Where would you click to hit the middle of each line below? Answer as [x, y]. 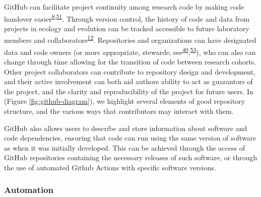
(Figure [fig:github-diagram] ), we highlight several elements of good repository [125, 101]
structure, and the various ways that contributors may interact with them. [119, 111]
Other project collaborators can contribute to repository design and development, [130, 71]
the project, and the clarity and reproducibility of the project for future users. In [129, 91]
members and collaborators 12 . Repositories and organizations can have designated [130, 39]
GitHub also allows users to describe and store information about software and [126, 128]
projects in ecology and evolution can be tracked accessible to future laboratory [127, 28]
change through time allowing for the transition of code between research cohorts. [130, 61]
